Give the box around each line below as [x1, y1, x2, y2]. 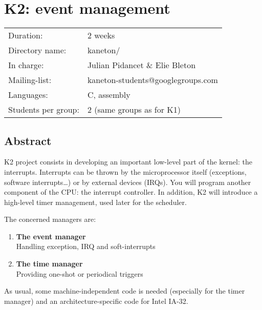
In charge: [8, 59, 44, 71]
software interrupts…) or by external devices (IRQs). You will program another [4, 176, 251, 187]
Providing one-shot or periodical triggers [16, 268, 143, 279]
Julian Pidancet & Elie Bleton [87, 59, 196, 71]
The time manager [16, 258, 83, 269]
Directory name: [8, 44, 67, 56]
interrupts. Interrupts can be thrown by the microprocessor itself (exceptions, [4, 166, 247, 177]
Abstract [4, 132, 52, 148]
